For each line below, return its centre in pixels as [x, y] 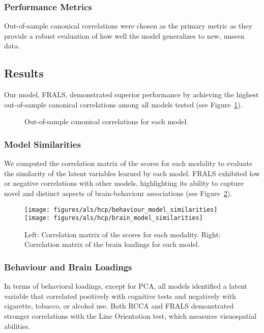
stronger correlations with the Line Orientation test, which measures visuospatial [130, 316]
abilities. [17, 326]
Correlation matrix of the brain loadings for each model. [112, 244]
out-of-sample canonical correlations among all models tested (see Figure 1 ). [123, 104]
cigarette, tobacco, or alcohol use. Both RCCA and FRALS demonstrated [119, 306]
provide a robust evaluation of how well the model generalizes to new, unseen [124, 35]
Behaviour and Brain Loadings [68, 267]
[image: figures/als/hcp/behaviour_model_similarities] [121, 210]
